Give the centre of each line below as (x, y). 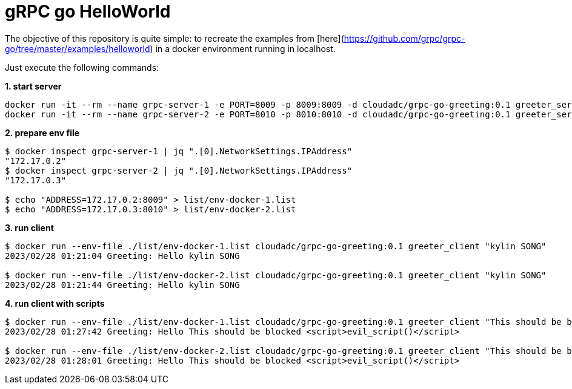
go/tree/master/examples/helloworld (78, 48)
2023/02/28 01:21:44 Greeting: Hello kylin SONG (122, 285)
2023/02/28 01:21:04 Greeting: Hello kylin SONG (122, 256)
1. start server (33, 86)
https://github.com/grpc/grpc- (404, 38)
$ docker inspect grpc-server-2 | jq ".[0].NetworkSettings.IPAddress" (179, 170)
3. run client (29, 227)
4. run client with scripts (55, 303)
